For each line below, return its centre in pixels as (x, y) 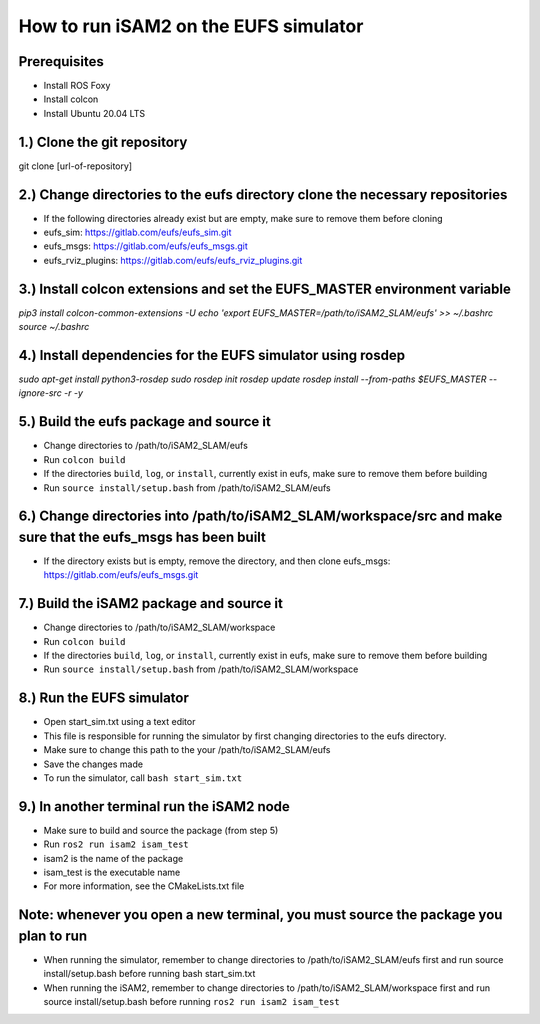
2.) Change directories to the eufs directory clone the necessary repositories (263, 194)
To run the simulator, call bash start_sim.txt (143, 777)
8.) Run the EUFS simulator (104, 698)
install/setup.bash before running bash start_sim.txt (149, 974)
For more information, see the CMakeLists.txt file (144, 886)
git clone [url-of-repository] (75, 166)
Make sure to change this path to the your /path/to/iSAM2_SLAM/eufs (187, 750)
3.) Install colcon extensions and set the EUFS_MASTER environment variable (265, 288)
